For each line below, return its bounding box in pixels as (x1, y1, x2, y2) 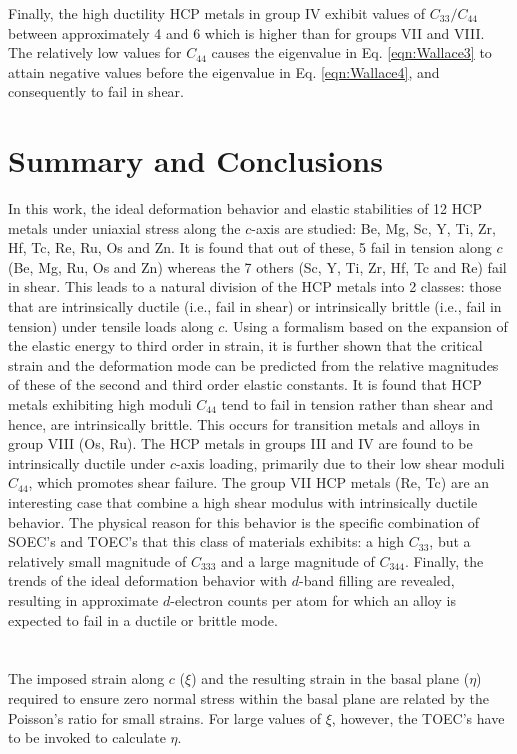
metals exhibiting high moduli (8, 394, 192, 415)
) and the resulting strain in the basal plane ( (191, 668, 470, 689)
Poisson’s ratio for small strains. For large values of (8, 707, 322, 728)
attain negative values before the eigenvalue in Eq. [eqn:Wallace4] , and (8, 61, 440, 82)
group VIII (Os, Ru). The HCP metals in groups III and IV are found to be (8, 433, 473, 454)
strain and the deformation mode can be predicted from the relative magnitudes (8, 354, 499, 375)
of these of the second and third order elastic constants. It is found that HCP (8, 374, 482, 395)
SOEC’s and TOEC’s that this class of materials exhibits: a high (8, 531, 405, 552)
